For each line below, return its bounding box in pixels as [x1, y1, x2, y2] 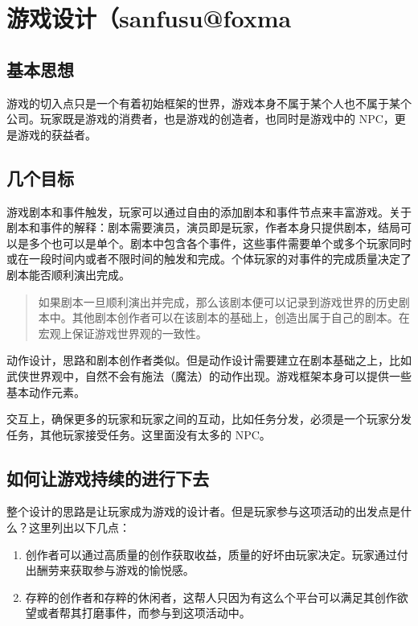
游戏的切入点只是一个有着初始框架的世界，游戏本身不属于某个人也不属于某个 [6, 94, 412, 111]
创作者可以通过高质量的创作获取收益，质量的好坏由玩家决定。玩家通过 [25, 546, 397, 562]
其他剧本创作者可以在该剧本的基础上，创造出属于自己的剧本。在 [72, 309, 410, 326]
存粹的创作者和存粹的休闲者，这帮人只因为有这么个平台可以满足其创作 [25, 588, 397, 605]
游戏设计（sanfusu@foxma [6, 2, 292, 35]
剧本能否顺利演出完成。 [6, 266, 130, 282]
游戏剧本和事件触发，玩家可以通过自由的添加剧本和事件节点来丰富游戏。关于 [6, 203, 412, 220]
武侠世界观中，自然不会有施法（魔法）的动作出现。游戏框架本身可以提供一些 [6, 367, 412, 384]
